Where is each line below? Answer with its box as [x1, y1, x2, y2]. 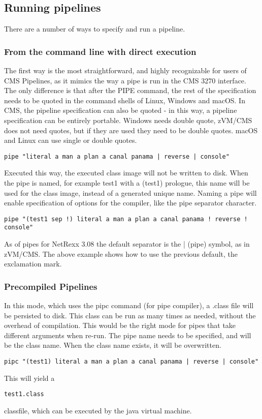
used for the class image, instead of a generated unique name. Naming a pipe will [4, 187, 257, 198]
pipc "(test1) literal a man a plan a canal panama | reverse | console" [4, 358, 259, 366]
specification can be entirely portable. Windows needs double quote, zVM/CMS [4, 114, 252, 125]
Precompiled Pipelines [4, 280, 97, 292]
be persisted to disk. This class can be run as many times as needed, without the [4, 310, 256, 320]
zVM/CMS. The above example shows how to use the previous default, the [4, 248, 238, 259]
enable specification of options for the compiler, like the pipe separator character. [4, 197, 257, 208]
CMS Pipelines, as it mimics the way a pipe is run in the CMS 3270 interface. [4, 75, 246, 85]
